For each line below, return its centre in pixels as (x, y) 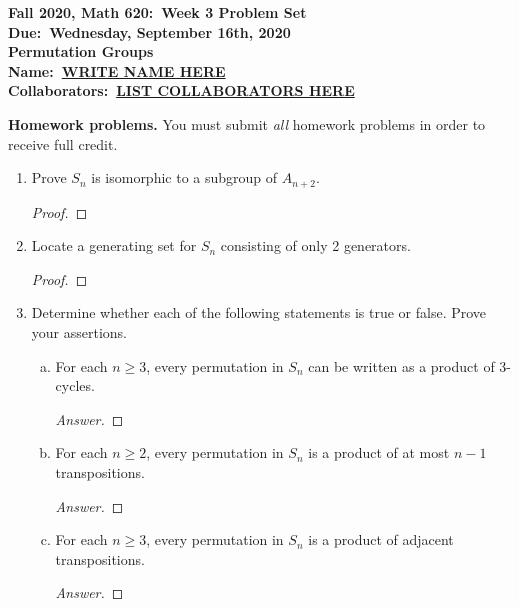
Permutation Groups (81, 51)
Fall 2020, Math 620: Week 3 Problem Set (157, 12)
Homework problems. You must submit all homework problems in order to (247, 123)
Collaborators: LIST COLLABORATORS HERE (181, 90)
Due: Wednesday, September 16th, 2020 (149, 31)
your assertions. (79, 331)
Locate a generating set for (114, 245)
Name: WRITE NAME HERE (117, 70)
